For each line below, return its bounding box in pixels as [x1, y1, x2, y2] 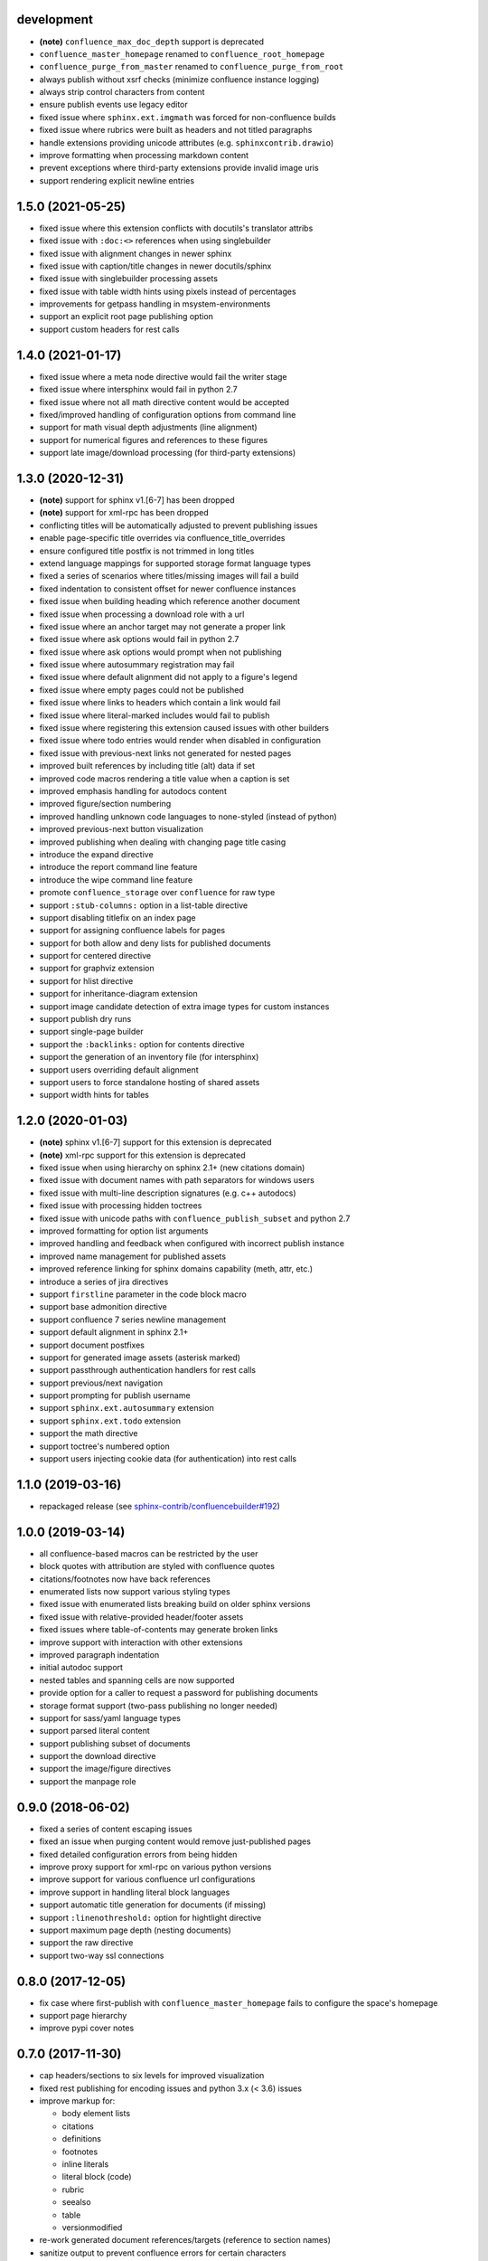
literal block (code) [61, 2171, 132, 2182]
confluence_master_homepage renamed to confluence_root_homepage [39, 48, 325, 59]
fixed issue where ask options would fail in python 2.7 [39, 634, 239, 645]
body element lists [61, 2108, 131, 2119]
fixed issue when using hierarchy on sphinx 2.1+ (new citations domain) [39, 1162, 305, 1173]
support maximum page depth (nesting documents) [39, 1925, 232, 1935]
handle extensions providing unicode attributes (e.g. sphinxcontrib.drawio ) [39, 137, 334, 148]
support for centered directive [39, 951, 152, 961]
